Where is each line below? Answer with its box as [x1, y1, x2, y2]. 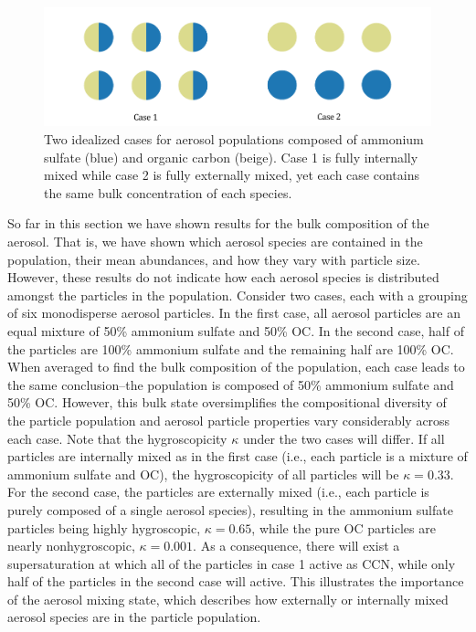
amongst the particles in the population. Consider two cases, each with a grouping [7, 285, 468, 304]
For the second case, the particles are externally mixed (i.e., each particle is [7, 482, 429, 501]
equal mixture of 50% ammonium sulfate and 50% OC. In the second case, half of [7, 321, 464, 340]
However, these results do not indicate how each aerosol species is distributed [7, 268, 439, 287]
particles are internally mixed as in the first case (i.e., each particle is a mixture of [7, 447, 468, 466]
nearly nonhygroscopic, [7, 536, 135, 555]
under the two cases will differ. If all [242, 428, 445, 448]
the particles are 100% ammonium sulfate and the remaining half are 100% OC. [7, 339, 454, 358]
